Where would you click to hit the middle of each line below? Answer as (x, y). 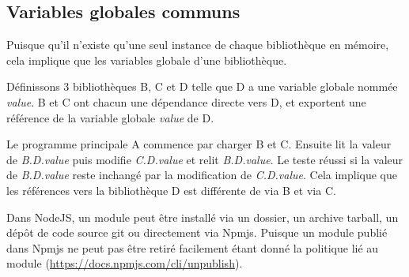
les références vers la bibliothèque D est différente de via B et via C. (171, 190)
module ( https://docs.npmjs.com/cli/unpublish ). (125, 263)
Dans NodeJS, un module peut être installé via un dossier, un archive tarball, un (203, 217)
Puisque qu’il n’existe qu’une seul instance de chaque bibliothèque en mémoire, (198, 45)
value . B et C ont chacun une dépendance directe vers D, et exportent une (186, 101)
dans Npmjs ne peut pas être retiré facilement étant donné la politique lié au (193, 247)
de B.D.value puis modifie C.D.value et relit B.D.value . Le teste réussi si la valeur (205, 159)
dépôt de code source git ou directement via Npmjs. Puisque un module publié (197, 232)
